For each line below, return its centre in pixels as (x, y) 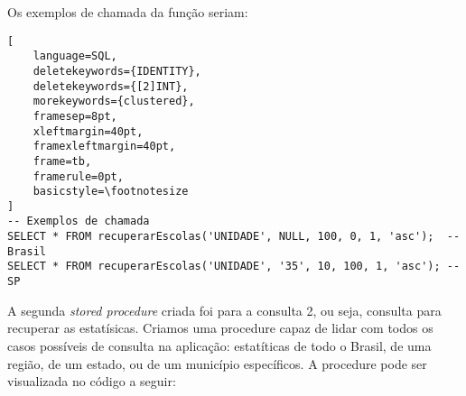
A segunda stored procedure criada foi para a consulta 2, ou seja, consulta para (224, 310)
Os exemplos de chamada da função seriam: (128, 12)
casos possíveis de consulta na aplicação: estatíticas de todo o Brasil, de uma (219, 345)
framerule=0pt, (78, 176)
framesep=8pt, (75, 116)
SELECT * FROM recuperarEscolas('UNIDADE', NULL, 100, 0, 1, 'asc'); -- (234, 237)
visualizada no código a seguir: (92, 381)
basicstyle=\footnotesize (111, 192)
